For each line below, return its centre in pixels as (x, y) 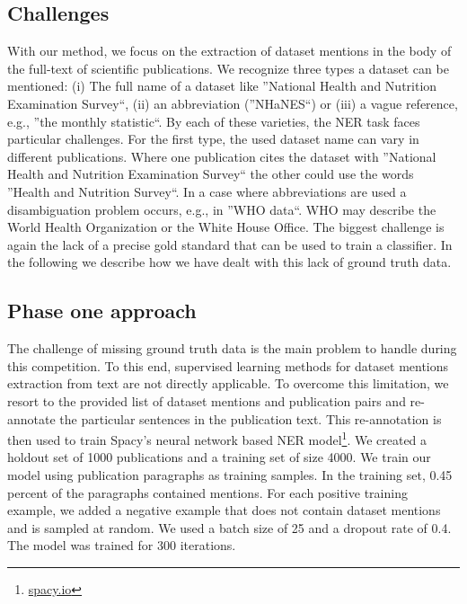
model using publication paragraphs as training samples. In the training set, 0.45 (230, 474)
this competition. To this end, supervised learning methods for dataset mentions (228, 365)
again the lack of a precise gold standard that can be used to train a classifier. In (230, 244)
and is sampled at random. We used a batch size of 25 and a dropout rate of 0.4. (229, 527)
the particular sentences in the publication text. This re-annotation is (251, 418)
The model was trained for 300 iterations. (122, 545)
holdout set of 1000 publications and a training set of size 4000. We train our (219, 457)
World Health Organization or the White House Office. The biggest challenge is (226, 227)
